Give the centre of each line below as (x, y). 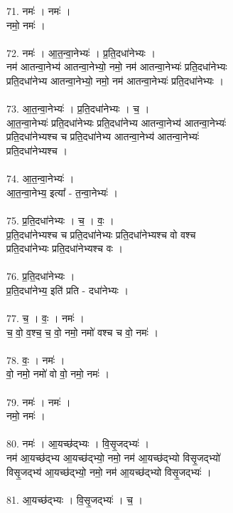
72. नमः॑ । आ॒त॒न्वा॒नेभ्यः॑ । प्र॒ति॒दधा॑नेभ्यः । (81, 52)
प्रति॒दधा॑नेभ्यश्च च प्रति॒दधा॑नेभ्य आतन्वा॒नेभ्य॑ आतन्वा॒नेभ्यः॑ (103, 136)
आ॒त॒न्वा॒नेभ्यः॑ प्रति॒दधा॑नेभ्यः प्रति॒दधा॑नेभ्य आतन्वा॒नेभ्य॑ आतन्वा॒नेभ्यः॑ (116, 122)
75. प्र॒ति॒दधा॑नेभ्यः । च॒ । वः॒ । (60, 220)
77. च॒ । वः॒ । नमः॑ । (45, 318)
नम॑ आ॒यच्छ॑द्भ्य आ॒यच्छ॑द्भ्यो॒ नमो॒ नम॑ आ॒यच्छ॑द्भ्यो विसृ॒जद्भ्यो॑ (113, 457)
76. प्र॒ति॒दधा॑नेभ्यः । (41, 276)
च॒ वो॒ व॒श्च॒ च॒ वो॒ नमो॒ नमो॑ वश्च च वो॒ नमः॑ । (82, 332)
